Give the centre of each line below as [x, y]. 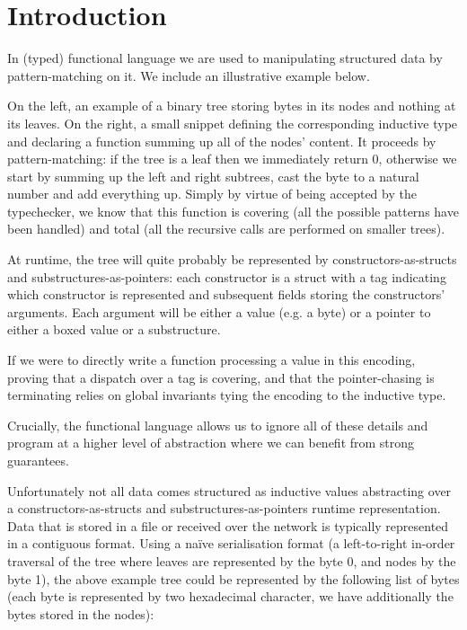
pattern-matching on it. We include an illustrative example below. [189, 75]
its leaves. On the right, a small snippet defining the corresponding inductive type [233, 123]
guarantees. [38, 460]
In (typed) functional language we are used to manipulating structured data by [225, 58]
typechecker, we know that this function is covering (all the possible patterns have [233, 211]
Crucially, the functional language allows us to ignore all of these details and [218, 425]
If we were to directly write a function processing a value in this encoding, [211, 360]
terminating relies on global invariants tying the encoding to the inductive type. [227, 395]
